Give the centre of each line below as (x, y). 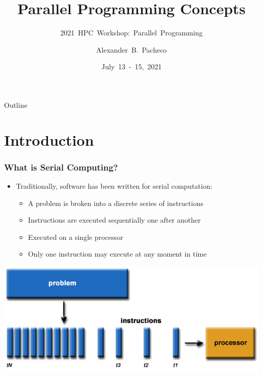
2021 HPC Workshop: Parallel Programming (131, 33)
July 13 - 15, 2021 (131, 67)
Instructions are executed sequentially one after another (114, 220)
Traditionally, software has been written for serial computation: (114, 186)
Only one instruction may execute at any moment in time (117, 254)
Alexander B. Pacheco (131, 49)
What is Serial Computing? (61, 167)
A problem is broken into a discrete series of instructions (116, 203)
